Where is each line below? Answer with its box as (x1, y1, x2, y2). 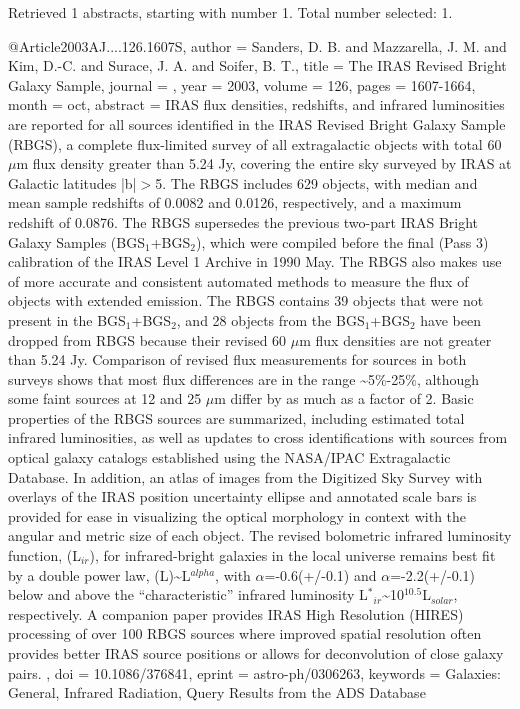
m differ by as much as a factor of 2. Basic (214, 388, 474, 409)
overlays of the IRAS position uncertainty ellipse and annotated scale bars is (8, 486, 477, 507)
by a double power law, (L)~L (8, 564, 191, 585)
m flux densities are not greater (299, 329, 492, 350)
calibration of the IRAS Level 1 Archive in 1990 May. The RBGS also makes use (8, 251, 502, 272)
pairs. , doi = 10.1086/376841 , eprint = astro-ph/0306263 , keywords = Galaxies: (8, 662, 501, 683)
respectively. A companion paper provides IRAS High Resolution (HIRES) (8, 603, 464, 624)
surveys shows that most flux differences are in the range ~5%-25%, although (8, 368, 480, 389)
